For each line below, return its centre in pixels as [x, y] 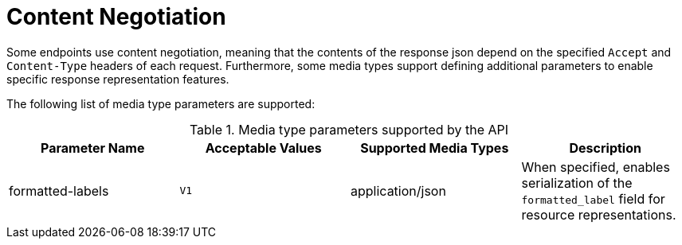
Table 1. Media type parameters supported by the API [349, 129]
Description [605, 148]
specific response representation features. [118, 79]
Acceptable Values [263, 148]
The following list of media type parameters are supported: [161, 103]
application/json [398, 191]
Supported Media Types [435, 148]
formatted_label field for [593, 198]
